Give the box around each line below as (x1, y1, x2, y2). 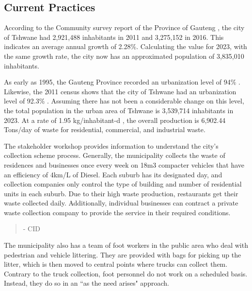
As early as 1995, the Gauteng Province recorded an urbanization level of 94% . (4, 77, 240, 87)
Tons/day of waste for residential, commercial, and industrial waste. (4, 124, 205, 135)
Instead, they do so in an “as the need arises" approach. (4, 278, 169, 288)
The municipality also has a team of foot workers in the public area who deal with (4, 240, 248, 250)
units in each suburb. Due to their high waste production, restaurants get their (4, 188, 238, 198)
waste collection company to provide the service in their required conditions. (4, 207, 231, 217)
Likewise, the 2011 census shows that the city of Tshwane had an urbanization (4, 86, 236, 96)
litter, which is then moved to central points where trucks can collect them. (4, 259, 228, 269)
